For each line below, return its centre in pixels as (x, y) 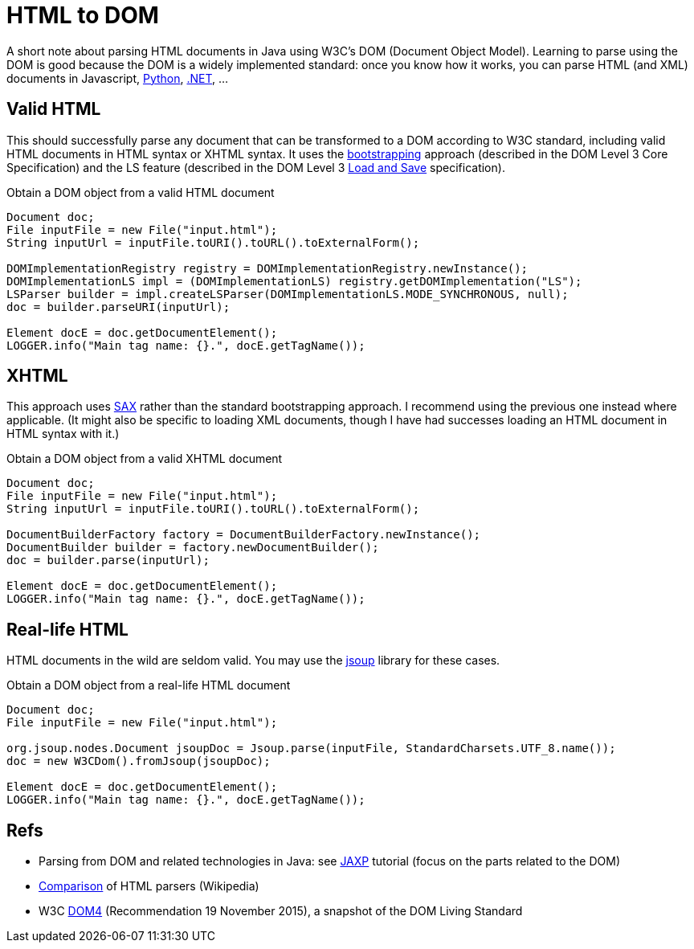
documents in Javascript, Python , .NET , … (118, 78)
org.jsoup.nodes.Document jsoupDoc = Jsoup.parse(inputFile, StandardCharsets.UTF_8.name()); (311, 749)
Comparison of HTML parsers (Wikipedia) (149, 886)
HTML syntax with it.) (63, 434)
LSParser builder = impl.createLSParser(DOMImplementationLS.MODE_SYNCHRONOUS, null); (288, 294)
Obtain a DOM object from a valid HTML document (141, 192)
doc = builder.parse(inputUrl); (108, 560)
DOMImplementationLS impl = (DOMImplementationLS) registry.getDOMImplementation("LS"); (294, 281)
